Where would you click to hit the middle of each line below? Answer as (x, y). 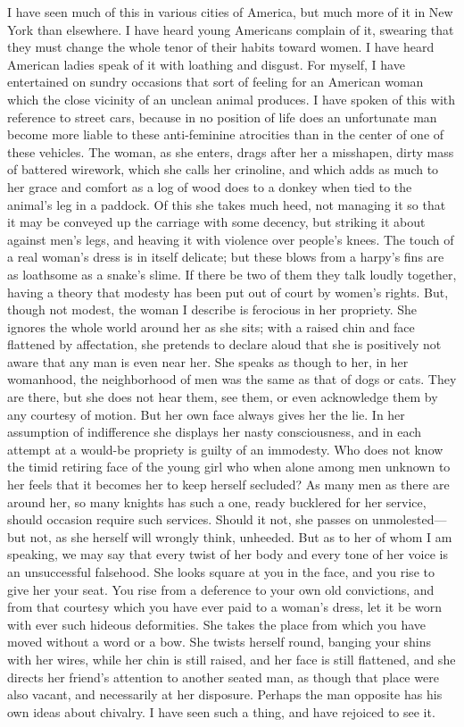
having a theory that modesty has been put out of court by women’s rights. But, (228, 292)
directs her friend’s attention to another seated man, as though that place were (223, 677)
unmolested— (410, 519)
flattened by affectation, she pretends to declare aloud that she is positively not (224, 344)
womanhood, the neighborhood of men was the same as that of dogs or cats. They (232, 379)
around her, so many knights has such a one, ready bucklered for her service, (217, 501)
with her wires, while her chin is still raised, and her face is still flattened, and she (232, 659)
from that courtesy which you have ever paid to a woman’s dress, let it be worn (224, 607)
